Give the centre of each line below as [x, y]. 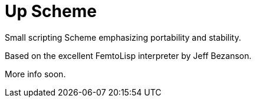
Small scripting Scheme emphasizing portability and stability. [123, 37]
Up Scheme [51, 11]
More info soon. [35, 74]
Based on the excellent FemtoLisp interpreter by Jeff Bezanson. [128, 55]
